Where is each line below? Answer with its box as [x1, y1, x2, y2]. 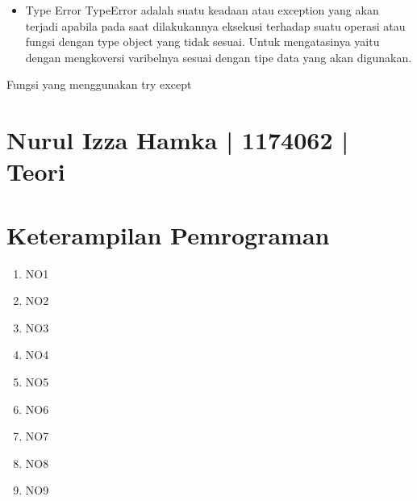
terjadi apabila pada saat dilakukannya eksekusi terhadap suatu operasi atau [25, 17, 406, 34]
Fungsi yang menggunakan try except [6, 76, 192, 93]
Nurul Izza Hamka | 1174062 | [6, 123, 349, 157]
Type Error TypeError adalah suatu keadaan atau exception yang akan [25, 2, 379, 18]
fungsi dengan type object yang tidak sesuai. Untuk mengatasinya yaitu [25, 33, 380, 50]
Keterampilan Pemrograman [6, 218, 330, 251]
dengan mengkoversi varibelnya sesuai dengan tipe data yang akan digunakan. [25, 48, 412, 65]
